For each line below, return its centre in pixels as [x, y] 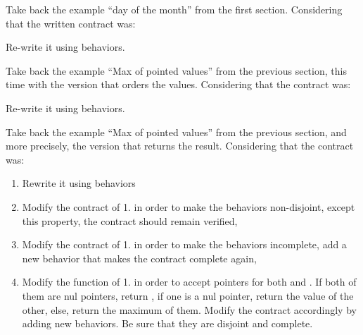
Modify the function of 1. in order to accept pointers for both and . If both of [189, 282]
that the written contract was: [71, 23]
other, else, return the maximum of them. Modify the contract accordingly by [189, 309]
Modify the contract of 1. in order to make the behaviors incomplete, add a [184, 244]
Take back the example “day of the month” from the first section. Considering [174, 9]
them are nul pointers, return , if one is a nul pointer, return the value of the [188, 295]
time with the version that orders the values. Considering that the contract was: [178, 84]
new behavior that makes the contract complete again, [139, 258]
